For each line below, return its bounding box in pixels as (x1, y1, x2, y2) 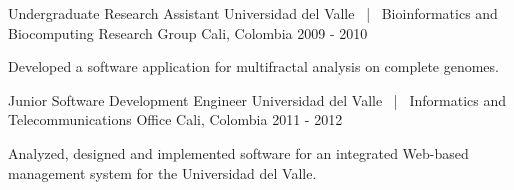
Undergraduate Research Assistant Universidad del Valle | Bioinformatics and (8, 3, 498, 23)
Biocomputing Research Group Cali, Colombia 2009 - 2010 (8, 22, 368, 43)
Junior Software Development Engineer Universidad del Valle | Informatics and (8, 89, 506, 110)
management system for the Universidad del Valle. (8, 162, 317, 183)
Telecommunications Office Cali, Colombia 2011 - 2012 (8, 109, 343, 130)
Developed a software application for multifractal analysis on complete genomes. (8, 56, 499, 77)
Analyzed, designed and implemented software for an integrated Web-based (8, 142, 469, 163)
